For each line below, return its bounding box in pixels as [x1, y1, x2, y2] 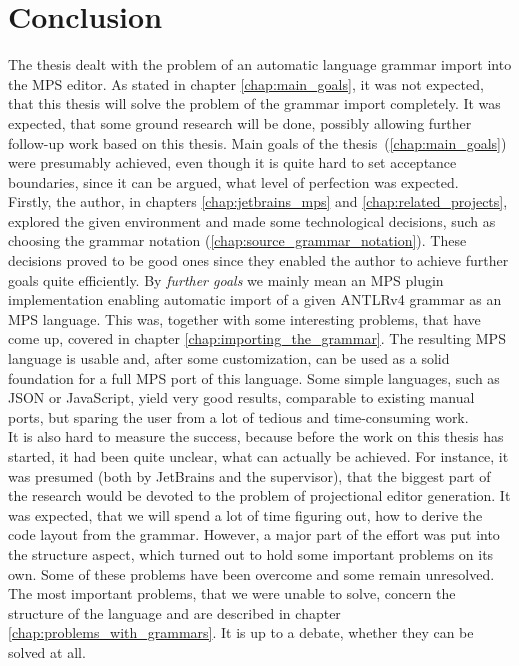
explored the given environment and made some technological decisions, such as [8, 210, 496, 231]
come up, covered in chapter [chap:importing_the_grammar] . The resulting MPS [8, 328, 506, 349]
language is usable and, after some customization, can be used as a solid [8, 348, 450, 369]
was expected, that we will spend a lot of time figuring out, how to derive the [8, 504, 483, 525]
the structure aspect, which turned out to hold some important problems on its [8, 543, 494, 564]
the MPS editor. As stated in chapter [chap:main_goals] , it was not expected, [8, 73, 484, 94]
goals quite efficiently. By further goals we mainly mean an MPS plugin [8, 269, 444, 290]
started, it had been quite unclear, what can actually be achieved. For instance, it [8, 446, 509, 466]
